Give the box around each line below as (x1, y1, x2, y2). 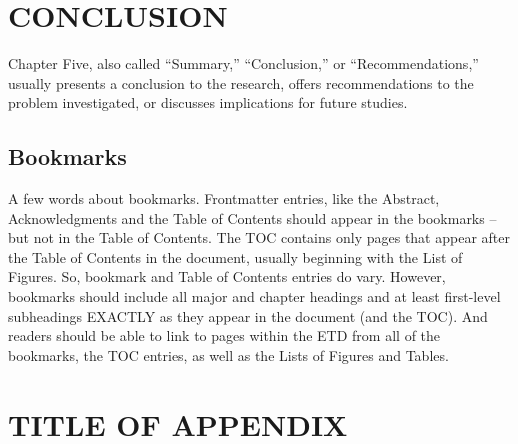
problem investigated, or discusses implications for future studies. (8, 92, 408, 113)
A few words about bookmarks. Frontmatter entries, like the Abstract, (8, 188, 440, 209)
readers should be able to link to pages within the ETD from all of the (8, 325, 441, 346)
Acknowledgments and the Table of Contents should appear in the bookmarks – (8, 207, 497, 228)
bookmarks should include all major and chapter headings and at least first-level (8, 286, 501, 307)
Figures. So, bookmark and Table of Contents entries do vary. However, (8, 266, 446, 287)
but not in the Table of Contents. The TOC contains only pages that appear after (8, 227, 510, 248)
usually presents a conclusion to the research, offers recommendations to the (8, 72, 474, 93)
